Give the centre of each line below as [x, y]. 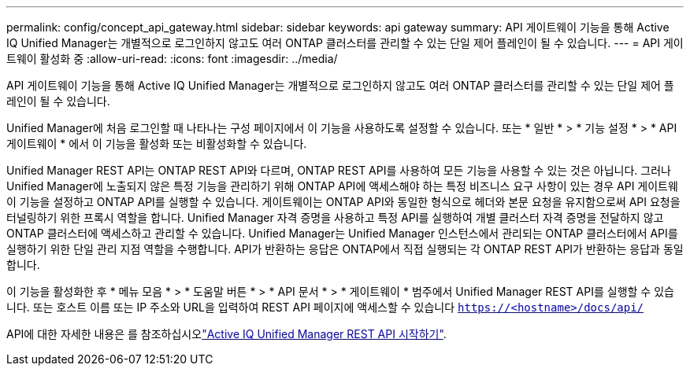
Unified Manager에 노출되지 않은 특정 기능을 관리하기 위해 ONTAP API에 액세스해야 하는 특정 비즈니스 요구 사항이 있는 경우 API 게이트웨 [342, 186]
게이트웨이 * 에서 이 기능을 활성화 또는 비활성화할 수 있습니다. [157, 144]
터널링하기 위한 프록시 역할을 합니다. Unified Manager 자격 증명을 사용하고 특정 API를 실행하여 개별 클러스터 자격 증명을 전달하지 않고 [335, 217]
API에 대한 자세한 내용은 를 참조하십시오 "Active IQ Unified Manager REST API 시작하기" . [226, 334]
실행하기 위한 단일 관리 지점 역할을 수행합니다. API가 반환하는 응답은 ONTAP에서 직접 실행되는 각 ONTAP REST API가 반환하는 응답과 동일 [345, 249]
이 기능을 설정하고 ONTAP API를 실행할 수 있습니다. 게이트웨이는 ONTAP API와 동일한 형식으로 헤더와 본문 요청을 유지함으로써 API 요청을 [343, 202]
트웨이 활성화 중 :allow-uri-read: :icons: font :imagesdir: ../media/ [172, 59]
